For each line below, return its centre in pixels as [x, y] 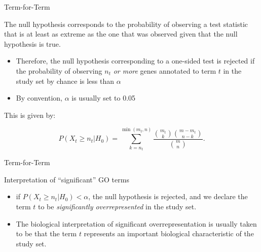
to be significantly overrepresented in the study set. [117, 206]
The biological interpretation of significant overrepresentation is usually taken [136, 223]
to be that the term [46, 233]
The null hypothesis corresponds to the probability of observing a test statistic [126, 24]
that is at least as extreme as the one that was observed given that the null [121, 34]
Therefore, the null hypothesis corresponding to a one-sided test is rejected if [135, 61]
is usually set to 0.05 [104, 98]
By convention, [39, 98]
